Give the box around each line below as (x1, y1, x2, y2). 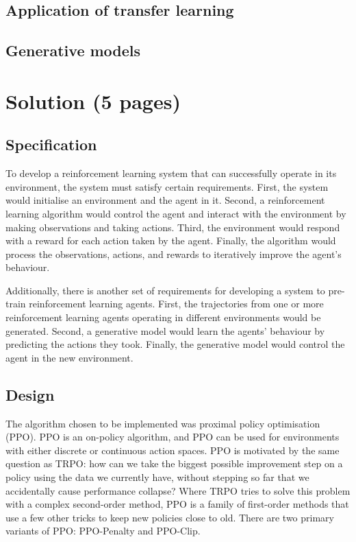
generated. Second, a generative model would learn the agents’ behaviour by (5, 323, 325, 338)
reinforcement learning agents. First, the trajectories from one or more (29, 296, 324, 311)
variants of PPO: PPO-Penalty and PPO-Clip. (5, 523, 201, 538)
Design (5, 384, 55, 405)
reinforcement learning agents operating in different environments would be (5, 310, 321, 325)
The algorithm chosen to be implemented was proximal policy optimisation (5, 416, 320, 430)
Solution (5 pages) (5, 86, 181, 115)
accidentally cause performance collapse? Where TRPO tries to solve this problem (5, 483, 351, 497)
